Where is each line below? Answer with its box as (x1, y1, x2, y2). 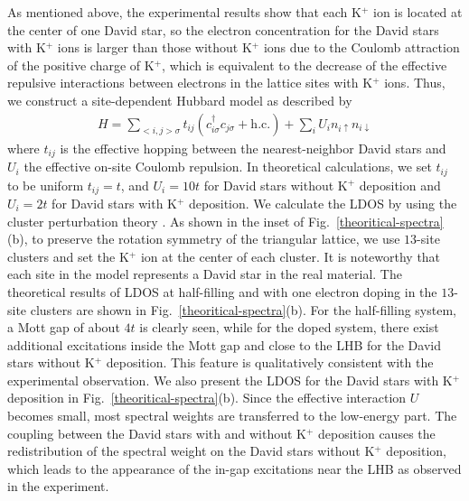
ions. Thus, (384, 73, 446, 92)
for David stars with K (52, 193, 177, 212)
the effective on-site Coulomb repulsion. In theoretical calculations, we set (23, 157, 432, 176)
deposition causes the (318, 423, 436, 442)
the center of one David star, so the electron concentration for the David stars (7, 20, 439, 39)
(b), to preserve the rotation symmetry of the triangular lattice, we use (7, 229, 400, 248)
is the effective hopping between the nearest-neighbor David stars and (60, 138, 446, 157)
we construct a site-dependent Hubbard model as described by (7, 90, 352, 109)
